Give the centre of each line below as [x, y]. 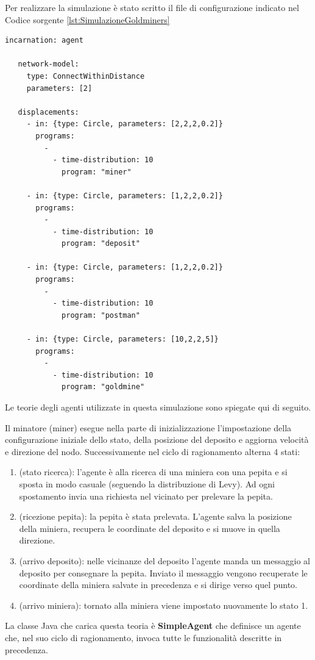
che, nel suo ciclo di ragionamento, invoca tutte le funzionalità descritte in [143, 637]
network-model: [48, 64]
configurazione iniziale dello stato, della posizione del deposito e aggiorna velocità [157, 439]
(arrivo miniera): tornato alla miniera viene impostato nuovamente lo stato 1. [164, 605]
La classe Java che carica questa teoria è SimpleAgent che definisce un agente [153, 626]
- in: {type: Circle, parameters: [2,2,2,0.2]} [125, 124]
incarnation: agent [44, 41]
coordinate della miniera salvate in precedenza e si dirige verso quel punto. [158, 585]
